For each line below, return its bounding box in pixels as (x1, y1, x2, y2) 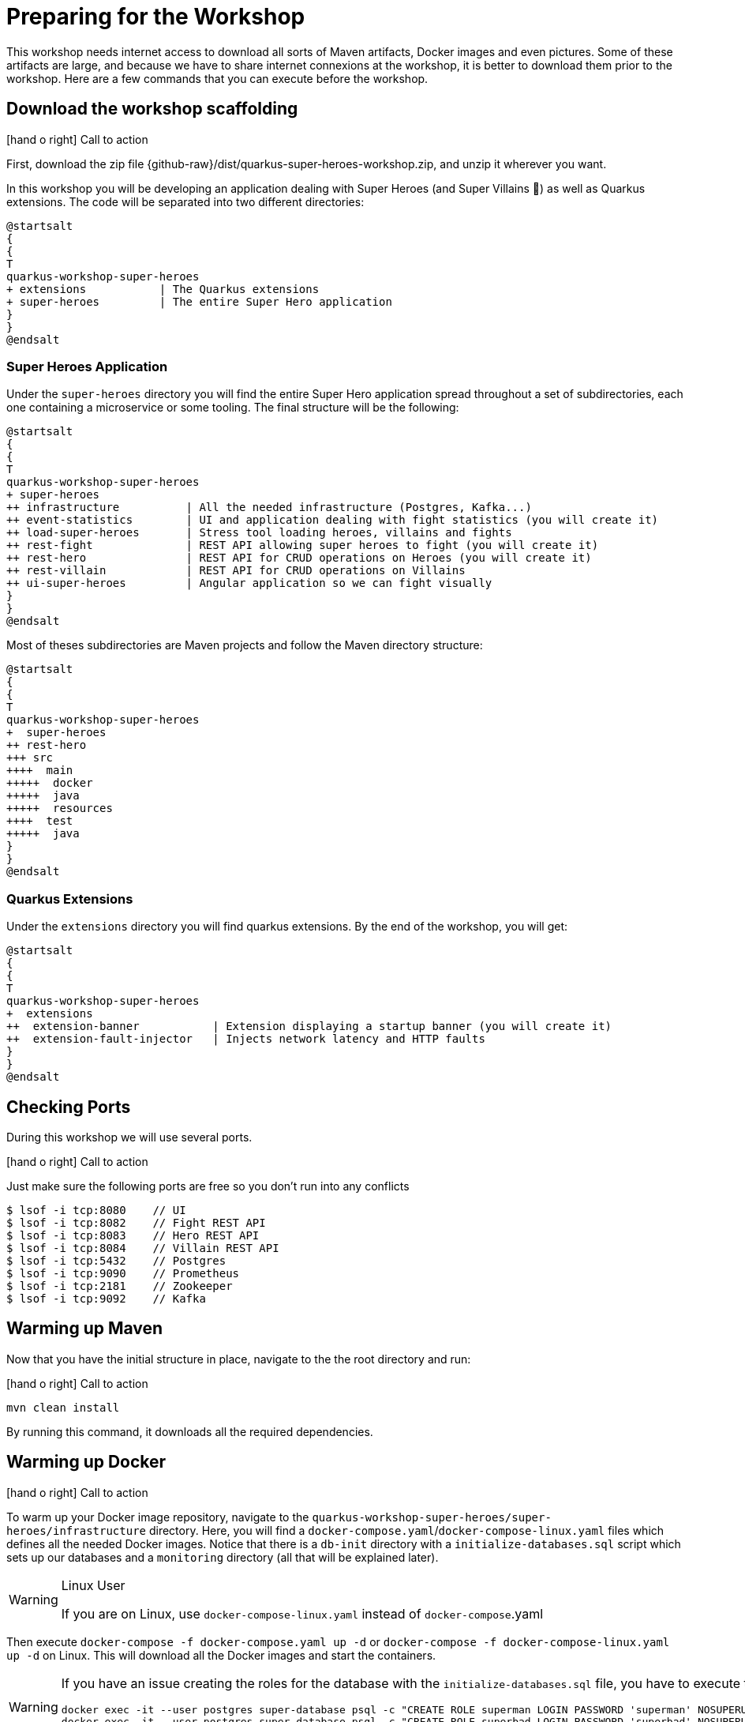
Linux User (61, 1577, 125, 1593)
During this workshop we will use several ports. (6, 1130, 253, 1144)
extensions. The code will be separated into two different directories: (6, 194, 365, 209)
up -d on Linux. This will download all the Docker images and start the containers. (6, 1648, 436, 1662)
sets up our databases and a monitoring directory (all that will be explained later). (6, 1550, 439, 1564)
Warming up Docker (6, 1452, 167, 1472)
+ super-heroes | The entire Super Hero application (6, 295, 392, 308)
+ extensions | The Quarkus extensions (6, 282, 320, 295)
